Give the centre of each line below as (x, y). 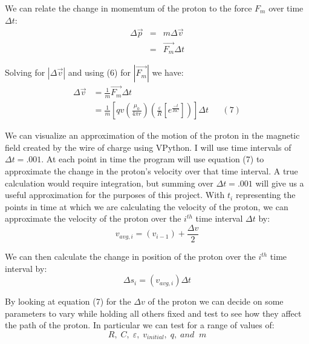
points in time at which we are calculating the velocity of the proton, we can (147, 206)
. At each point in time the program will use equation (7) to (153, 159)
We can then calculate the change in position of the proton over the (130, 256)
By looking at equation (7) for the (68, 301)
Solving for (25, 72)
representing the (265, 195)
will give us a (280, 183)
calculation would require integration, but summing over (109, 183)
